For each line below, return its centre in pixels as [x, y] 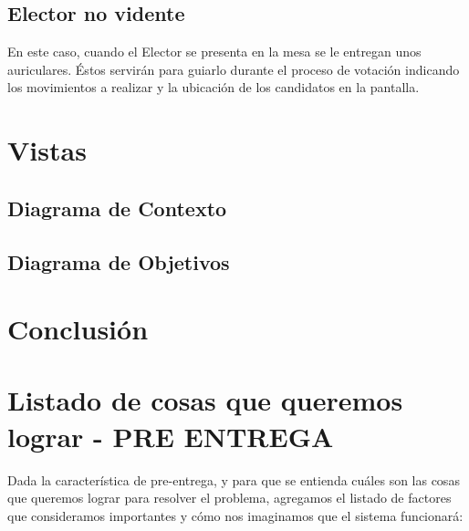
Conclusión [78, 329]
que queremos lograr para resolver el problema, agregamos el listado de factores [229, 498]
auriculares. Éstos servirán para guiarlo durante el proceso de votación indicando [234, 69]
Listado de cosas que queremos [205, 400]
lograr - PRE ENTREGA [171, 436]
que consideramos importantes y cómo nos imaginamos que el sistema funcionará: [235, 515]
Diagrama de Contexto [117, 208]
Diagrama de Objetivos [119, 261]
